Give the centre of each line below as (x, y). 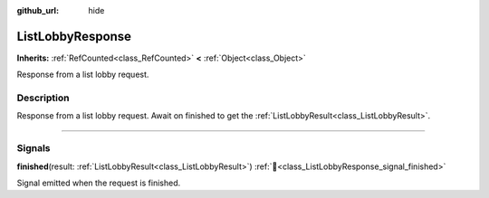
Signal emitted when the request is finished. (99, 183)
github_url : (38, 10)
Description (43, 98)
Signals (34, 148)
